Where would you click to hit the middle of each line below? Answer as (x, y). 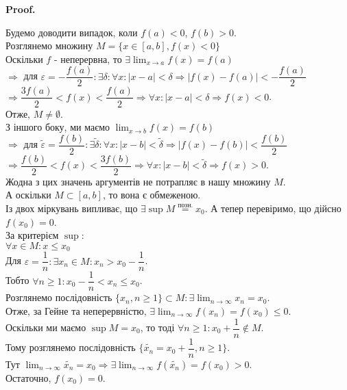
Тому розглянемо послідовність (71, 347)
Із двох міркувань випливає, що (72, 208)
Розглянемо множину (49, 45)
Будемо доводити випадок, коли (72, 32)
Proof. (21, 9)
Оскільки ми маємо (46, 327)
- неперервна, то (88, 58)
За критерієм (32, 235)
